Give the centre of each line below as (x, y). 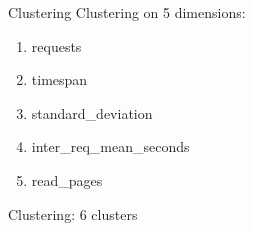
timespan (59, 79)
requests (56, 45)
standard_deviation (92, 112)
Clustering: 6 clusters (73, 213)
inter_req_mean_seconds (110, 146)
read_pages (67, 179)
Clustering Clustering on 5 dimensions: (127, 12)
